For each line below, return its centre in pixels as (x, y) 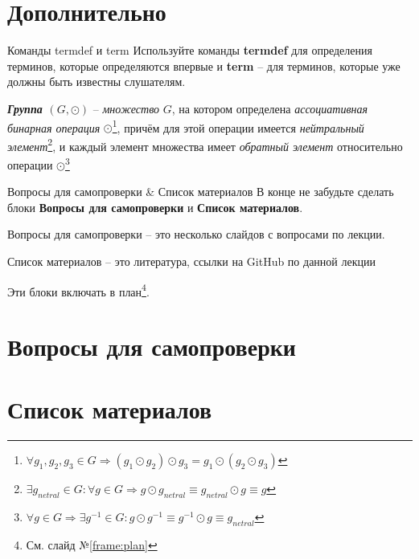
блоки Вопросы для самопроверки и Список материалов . (155, 207)
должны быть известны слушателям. (97, 82)
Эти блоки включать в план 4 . (78, 290)
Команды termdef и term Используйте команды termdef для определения (190, 50)
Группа (25, 108)
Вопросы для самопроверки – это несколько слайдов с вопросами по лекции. (196, 234)
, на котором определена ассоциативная (269, 108)
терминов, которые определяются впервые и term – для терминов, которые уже (204, 65)
